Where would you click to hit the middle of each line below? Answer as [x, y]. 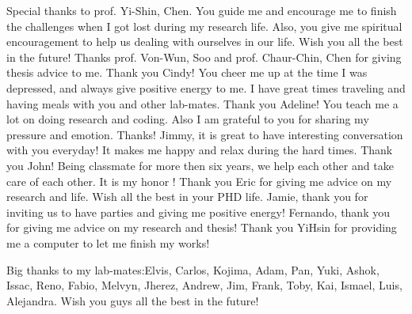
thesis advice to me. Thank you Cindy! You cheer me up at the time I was [187, 72]
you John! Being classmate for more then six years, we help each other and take [200, 165]
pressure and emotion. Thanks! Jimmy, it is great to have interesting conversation [205, 134]
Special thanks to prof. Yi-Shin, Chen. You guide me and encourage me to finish [202, 10]
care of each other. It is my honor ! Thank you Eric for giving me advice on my [199, 181]
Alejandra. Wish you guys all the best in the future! [133, 300]
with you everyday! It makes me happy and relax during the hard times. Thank [200, 150]
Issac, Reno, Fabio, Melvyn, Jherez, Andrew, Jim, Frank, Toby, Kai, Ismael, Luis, [204, 285]
